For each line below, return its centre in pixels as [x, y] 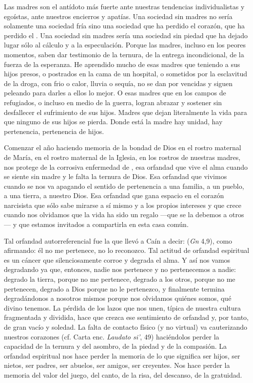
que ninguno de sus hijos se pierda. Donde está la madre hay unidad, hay [113, 122]
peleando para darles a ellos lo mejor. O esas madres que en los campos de [115, 93]
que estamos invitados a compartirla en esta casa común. [104, 224]
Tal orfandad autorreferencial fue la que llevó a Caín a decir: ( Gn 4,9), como [118, 240]
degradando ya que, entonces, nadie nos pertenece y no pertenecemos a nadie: [120, 269]
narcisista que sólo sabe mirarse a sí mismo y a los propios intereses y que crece [123, 205]
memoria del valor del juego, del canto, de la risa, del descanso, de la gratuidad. [123, 374]
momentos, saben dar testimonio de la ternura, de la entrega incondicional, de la [124, 54]
